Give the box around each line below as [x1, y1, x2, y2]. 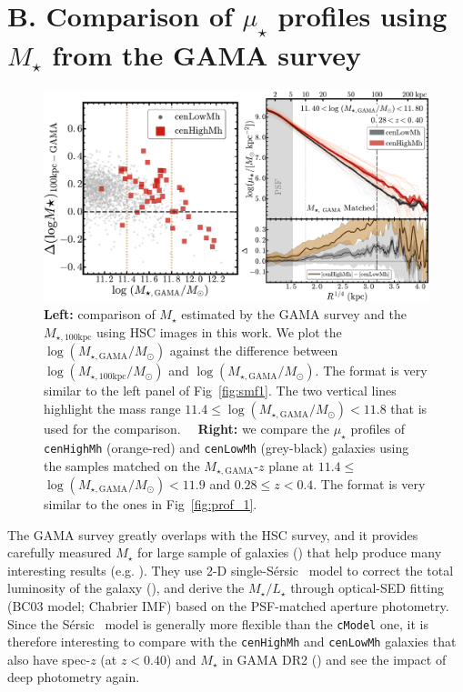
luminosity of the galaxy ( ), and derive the [7, 578, 245, 597]
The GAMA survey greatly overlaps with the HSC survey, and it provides [7, 525, 418, 544]
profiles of [350, 419, 406, 438]
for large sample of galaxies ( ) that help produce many [137, 543, 442, 562]
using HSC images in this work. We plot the [96, 323, 342, 342]
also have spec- [7, 649, 91, 668]
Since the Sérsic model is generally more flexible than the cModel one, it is [7, 614, 428, 633]
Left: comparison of [44, 305, 156, 324]
